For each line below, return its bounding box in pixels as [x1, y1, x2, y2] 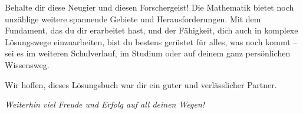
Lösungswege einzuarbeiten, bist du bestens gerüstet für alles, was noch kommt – [5, 35, 298, 48]
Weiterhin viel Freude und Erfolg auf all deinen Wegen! [5, 98, 205, 110]
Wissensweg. [5, 58, 50, 71]
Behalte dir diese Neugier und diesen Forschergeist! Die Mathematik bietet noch [5, 1, 294, 13]
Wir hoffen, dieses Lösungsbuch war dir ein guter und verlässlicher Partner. [5, 78, 277, 90]
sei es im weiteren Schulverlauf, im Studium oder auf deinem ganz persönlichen [5, 47, 291, 59]
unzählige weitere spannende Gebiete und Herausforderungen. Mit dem [5, 12, 261, 25]
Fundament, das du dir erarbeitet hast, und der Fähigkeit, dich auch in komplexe [5, 24, 298, 36]
